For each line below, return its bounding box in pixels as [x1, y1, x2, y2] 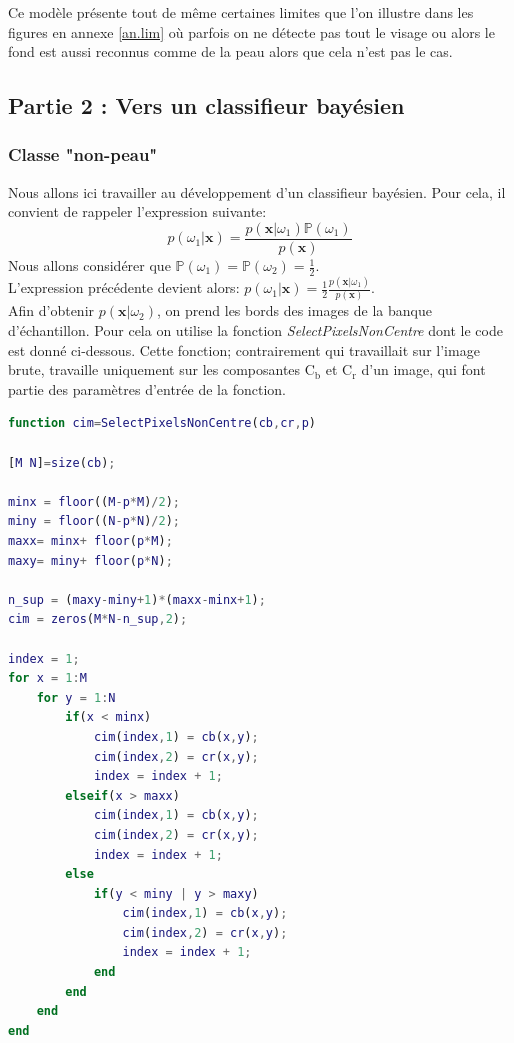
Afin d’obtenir [8, 300, 95, 321]
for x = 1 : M [8, 671, 87, 686]
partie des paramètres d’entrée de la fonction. [8, 378, 286, 399]
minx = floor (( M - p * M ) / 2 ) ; [8, 494, 180, 509]
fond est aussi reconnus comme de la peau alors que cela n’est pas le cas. [8, 41, 453, 62]
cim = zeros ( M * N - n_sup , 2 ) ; [8, 612, 188, 627]
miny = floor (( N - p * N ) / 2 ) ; [8, 514, 180, 529]
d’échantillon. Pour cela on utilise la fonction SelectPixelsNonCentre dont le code [8, 320, 503, 341]
